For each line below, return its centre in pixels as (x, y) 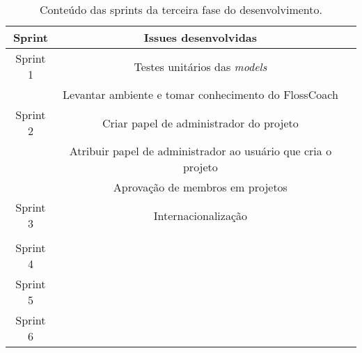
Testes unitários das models (200, 66)
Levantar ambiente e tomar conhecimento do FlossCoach (200, 94)
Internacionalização (200, 215)
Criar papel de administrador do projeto (200, 123)
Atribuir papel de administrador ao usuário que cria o (200, 151)
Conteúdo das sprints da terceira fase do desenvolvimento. (181, 9)
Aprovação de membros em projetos (200, 187)
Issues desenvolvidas (200, 37)
